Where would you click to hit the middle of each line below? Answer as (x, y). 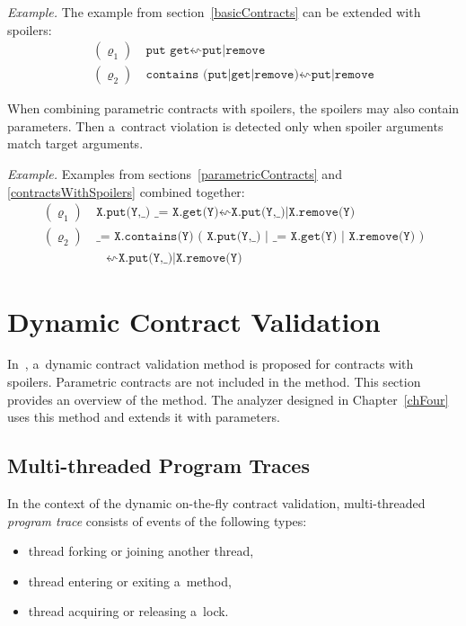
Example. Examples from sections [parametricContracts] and (175, 174)
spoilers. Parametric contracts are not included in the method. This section (214, 382)
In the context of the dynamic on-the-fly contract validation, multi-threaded (216, 503)
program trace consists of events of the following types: (157, 520)
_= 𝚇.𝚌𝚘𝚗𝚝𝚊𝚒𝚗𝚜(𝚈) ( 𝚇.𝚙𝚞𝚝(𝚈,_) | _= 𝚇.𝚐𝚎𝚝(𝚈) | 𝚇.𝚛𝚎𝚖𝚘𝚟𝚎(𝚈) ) (260, 237)
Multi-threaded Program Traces (158, 465)
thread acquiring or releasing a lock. (128, 611)
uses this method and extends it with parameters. (144, 417)
